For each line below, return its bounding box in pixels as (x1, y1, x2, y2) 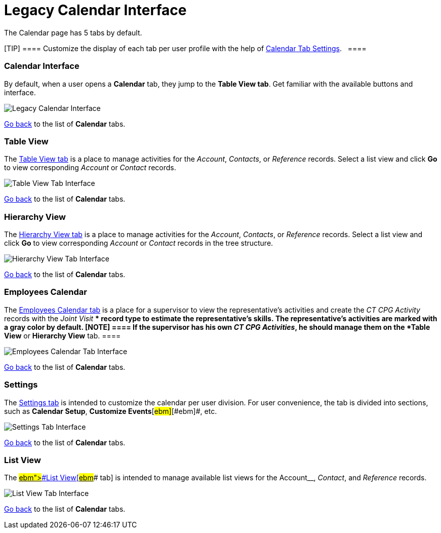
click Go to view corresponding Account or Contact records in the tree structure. (4, 239, 273, 247)
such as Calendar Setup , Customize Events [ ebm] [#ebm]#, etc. (4, 406, 217, 415)
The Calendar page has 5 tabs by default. (4, 28, 142, 37)
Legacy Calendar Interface (4, 2, 187, 19)
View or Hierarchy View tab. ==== (4, 331, 121, 340)
